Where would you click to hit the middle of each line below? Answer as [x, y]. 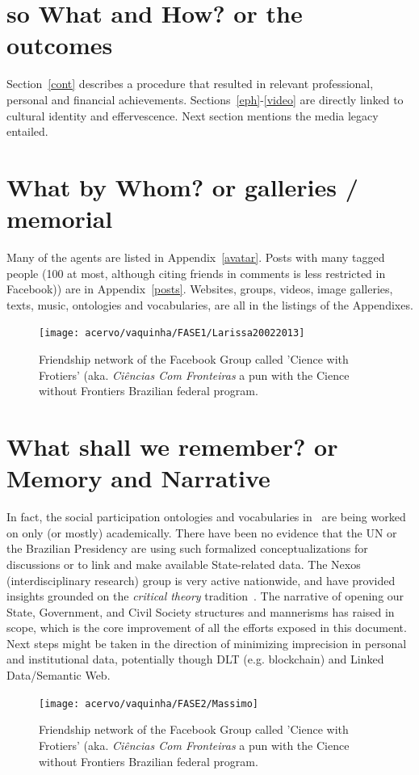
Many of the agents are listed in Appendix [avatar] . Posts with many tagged [196, 257]
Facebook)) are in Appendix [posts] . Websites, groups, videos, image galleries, [200, 289]
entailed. [27, 131]
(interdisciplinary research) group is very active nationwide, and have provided [201, 580]
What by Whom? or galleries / [182, 186]
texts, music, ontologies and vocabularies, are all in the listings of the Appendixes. [210, 304]
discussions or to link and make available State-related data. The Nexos [184, 564]
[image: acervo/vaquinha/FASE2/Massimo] [149, 703]
